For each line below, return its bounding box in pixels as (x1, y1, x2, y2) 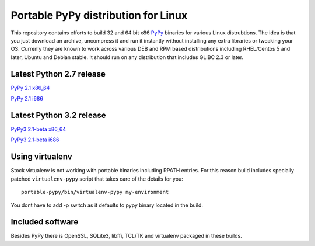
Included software (10, 217, 79, 227)
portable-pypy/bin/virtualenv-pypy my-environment (21, 189, 169, 195)
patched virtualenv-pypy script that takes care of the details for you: (10, 175, 183, 182)
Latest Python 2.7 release (10, 69, 106, 79)
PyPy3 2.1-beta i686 (10, 136, 60, 143)
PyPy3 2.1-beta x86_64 (10, 126, 66, 133)
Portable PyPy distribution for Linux (10, 9, 188, 22)
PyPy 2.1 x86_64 (10, 84, 50, 91)
